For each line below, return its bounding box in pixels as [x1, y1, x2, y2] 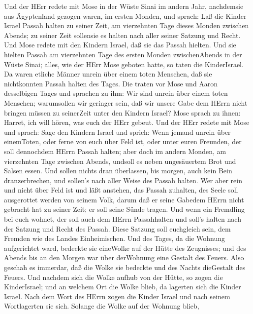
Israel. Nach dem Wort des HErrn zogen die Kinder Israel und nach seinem [4, 291, 230, 301]
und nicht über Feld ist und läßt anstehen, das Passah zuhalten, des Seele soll [4, 185, 238, 195]
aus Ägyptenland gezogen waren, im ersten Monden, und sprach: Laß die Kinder [4, 10, 247, 21]
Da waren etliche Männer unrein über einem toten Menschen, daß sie [4, 69, 212, 79]
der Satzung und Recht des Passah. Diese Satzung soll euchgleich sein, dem [4, 223, 231, 234]
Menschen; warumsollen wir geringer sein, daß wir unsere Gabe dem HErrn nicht [4, 97, 248, 108]
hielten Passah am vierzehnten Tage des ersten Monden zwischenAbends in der [4, 49, 242, 59]
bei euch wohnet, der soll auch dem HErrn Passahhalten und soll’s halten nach [4, 214, 241, 224]
